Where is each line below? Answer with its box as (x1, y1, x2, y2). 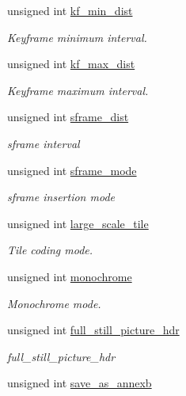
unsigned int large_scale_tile (7, 215, 149, 231)
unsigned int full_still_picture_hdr (7, 322, 180, 338)
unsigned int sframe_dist (7, 109, 129, 125)
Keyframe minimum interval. (7, 29, 147, 45)
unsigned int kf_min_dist (7, 2, 133, 18)
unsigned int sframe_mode (7, 162, 137, 178)
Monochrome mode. (7, 295, 101, 311)
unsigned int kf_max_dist (7, 55, 135, 72)
